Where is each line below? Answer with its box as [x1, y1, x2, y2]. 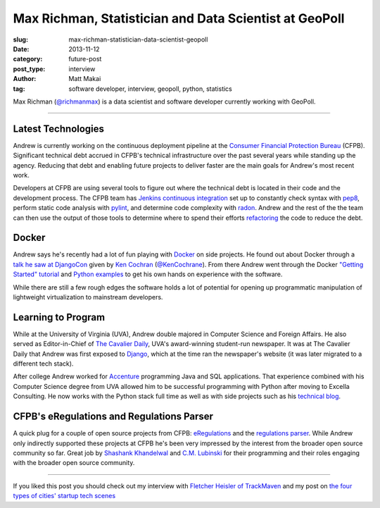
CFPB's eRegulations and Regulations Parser [13, 411, 214, 423]
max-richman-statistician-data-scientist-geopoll [68, 35, 208, 44]
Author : [13, 75, 37, 83]
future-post [68, 55, 102, 63]
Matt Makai [68, 75, 101, 83]
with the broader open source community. [13, 459, 135, 467]
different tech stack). [13, 359, 74, 368]
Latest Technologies [13, 123, 105, 135]
